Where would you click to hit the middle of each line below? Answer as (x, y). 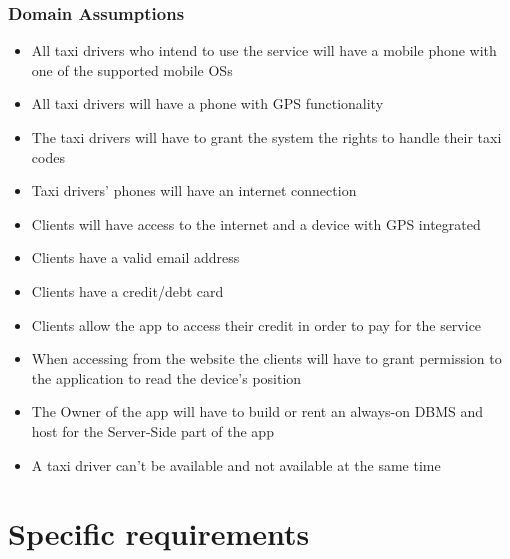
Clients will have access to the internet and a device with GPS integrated (256, 223)
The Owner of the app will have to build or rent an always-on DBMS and (257, 411)
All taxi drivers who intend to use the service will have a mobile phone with (264, 50)
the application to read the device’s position (166, 377)
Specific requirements (159, 533)
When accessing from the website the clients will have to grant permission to (266, 358)
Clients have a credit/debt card (127, 290)
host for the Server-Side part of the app (152, 430)
